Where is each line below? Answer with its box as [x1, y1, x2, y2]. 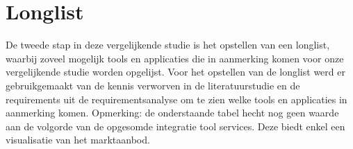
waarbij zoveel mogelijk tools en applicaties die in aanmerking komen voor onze [6, 51, 344, 65]
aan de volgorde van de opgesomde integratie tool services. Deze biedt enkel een [6, 119, 345, 133]
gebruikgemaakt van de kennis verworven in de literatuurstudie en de [6, 78, 300, 92]
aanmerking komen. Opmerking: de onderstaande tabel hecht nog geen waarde [6, 105, 339, 120]
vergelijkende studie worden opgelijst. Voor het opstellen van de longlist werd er [6, 64, 345, 79]
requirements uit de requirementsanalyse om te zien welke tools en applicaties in [6, 91, 347, 106]
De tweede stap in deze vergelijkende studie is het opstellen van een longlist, [6, 37, 330, 52]
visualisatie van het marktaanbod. [6, 132, 150, 147]
